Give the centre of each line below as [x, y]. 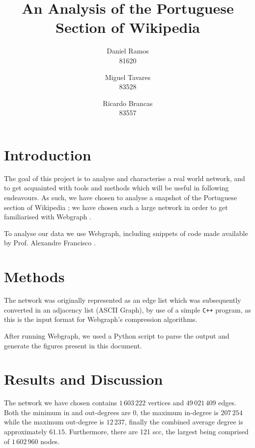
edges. [227, 403]
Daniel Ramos [128, 51]
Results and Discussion [84, 379]
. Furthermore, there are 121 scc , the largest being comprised [157, 432]
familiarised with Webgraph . [48, 217]
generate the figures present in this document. [73, 345]
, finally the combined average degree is [184, 422]
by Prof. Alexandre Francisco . [50, 243]
